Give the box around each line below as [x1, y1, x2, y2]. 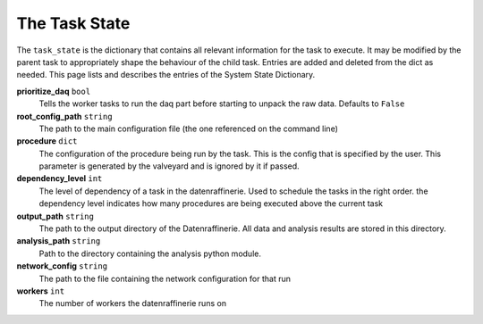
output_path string [16, 211, 94, 221]
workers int [16, 286, 65, 296]
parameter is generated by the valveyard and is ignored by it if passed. [38, 161, 300, 171]
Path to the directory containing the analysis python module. [38, 248, 261, 259]
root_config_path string [16, 111, 113, 121]
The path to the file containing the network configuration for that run [38, 273, 291, 284]
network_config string [16, 261, 107, 271]
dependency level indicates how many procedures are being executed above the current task [38, 198, 384, 209]
